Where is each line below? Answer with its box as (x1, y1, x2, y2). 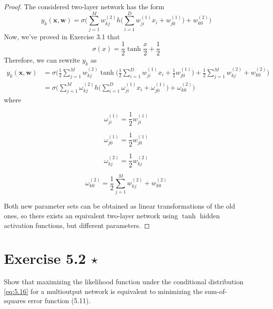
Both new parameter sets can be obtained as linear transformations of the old (4, 201, 235, 211)
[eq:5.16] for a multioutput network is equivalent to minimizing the (4, 286, 203, 296)
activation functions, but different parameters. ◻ (4, 220, 150, 230)
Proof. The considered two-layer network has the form (4, 1, 164, 11)
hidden (200, 210, 220, 220)
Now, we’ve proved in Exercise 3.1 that (4, 31, 120, 41)
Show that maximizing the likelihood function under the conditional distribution (4, 276, 243, 287)
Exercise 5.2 (4, 248, 86, 268)
